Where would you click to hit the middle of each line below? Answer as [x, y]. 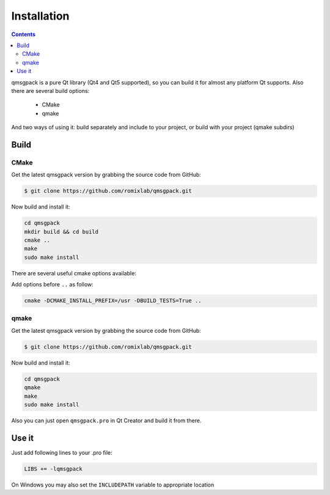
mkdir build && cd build [61, 232]
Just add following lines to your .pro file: [62, 452]
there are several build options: [50, 91]
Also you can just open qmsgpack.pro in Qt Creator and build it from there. [106, 420]
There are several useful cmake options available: [74, 273]
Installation [40, 16]
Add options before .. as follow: [53, 285]
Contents [24, 34]
